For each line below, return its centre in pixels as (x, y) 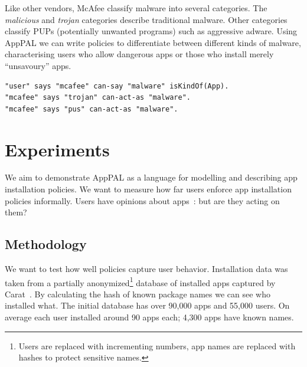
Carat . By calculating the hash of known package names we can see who (138, 294)
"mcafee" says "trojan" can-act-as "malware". (98, 98)
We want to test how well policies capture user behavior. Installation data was (146, 269)
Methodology (46, 244)
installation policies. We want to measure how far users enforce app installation (148, 189)
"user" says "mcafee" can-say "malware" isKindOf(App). (117, 86)
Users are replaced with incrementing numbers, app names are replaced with (157, 345)
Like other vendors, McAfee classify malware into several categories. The (136, 8)
